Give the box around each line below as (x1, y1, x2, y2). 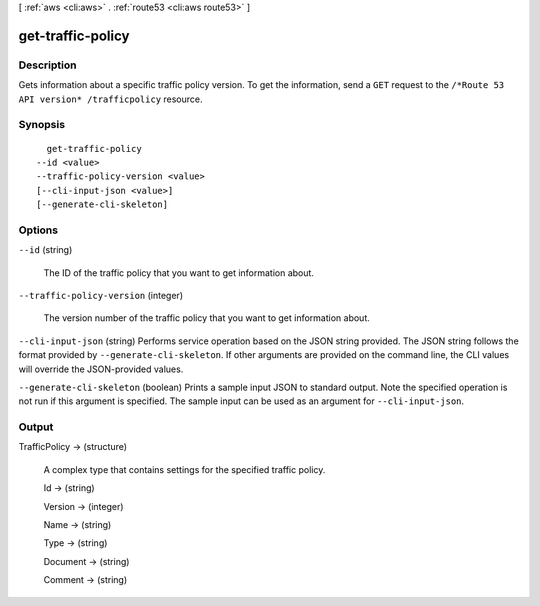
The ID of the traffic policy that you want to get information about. (43, 266, 315, 279)
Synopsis (18, 118, 65, 132)
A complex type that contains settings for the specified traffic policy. (43, 463, 326, 475)
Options (18, 223, 59, 237)
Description (18, 58, 77, 72)
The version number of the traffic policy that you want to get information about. (43, 312, 370, 324)
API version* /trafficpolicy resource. (18, 93, 204, 105)
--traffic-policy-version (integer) (18, 289, 184, 301)
